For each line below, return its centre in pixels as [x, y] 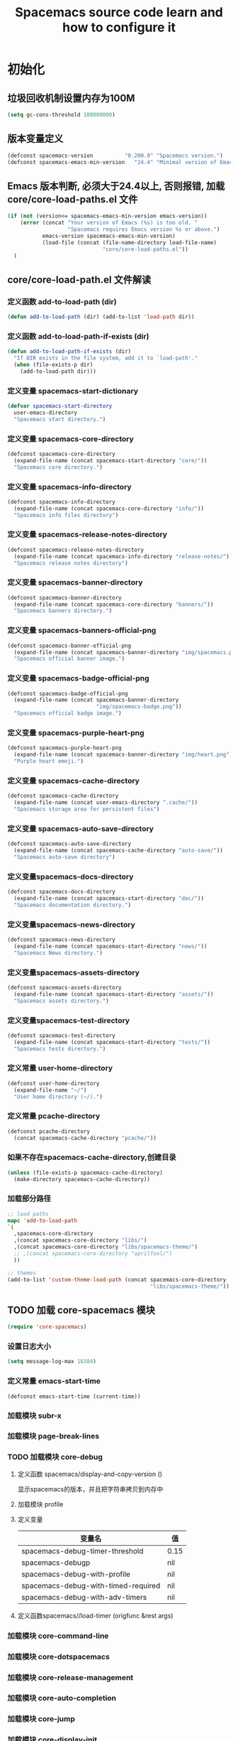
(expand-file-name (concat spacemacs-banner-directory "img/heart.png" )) [125, 755]
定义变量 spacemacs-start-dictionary [73, 391]
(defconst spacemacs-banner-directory [64, 597]
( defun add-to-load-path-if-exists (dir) [69, 352]
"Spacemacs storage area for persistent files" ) [87, 809]
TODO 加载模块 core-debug [55, 1457]
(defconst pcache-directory [49, 1131]
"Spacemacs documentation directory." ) [73, 905]
